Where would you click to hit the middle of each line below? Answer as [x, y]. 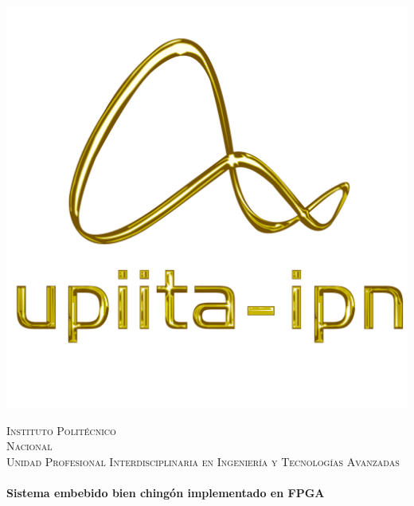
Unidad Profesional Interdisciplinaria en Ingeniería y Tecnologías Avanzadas [203, 461]
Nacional [29, 446]
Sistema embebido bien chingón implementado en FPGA [166, 492]
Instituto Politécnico [61, 430]
